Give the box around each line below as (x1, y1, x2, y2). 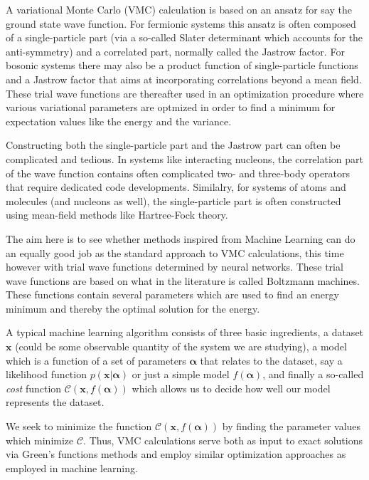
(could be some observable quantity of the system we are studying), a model (15, 339, 347, 354)
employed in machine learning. (6, 460, 138, 475)
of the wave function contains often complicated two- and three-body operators (6, 165, 351, 180)
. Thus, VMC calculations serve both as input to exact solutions (83, 432, 363, 447)
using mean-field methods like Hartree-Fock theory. (6, 207, 228, 222)
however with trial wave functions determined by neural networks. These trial (6, 259, 343, 274)
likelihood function (6, 367, 87, 382)
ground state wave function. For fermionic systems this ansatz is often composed (6, 16, 356, 31)
